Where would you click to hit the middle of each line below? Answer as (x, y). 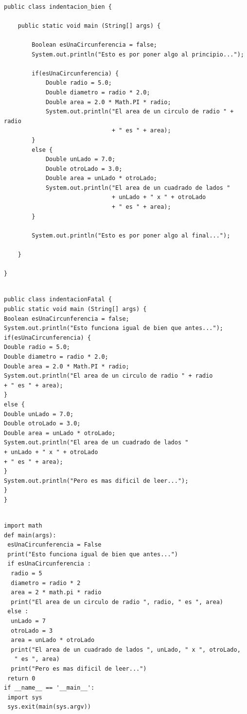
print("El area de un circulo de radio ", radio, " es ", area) (117, 602)
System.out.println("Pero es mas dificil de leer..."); (96, 481)
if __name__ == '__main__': (49, 688)
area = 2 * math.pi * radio (56, 593)
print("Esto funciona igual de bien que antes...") (93, 554)
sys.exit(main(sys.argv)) (49, 707)
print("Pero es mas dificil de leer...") (79, 668)
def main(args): (30, 535)
